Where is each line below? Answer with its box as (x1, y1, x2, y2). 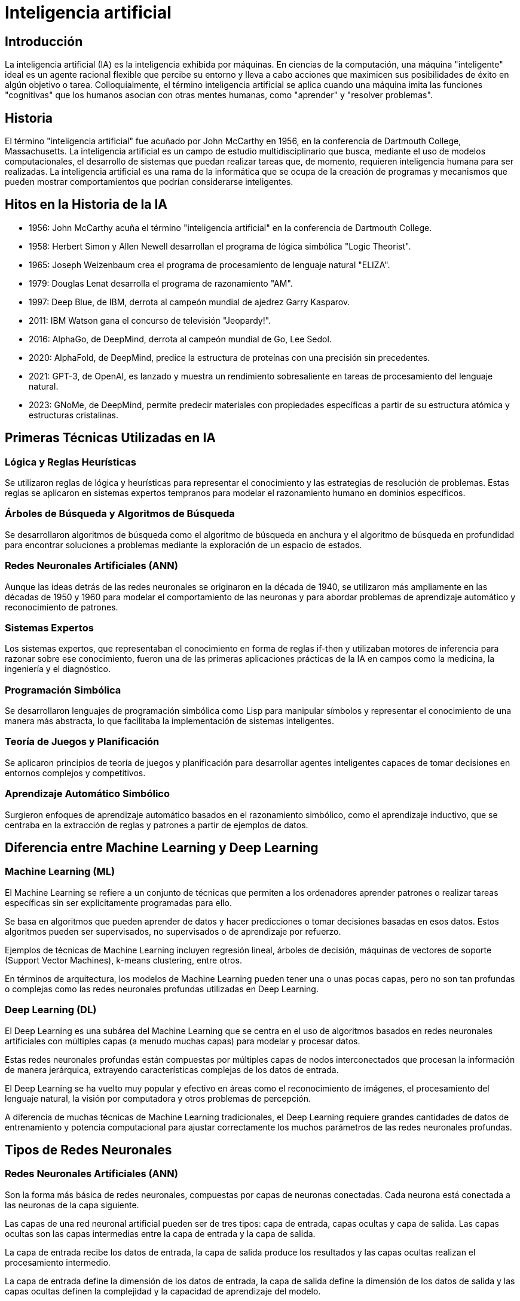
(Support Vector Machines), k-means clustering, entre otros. (5, 955, 242, 965)
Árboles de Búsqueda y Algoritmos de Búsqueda (5, 507, 235, 520)
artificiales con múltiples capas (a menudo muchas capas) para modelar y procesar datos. (5, 1035, 360, 1046)
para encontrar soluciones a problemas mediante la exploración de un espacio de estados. (5, 539, 362, 550)
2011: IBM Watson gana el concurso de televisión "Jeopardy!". (29, 315, 271, 326)
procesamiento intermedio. (5, 1257, 111, 1267)
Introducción (5, 34, 83, 49)
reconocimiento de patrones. (5, 601, 118, 612)
